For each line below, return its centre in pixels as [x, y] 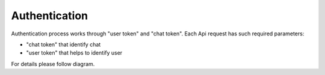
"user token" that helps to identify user [74, 53]
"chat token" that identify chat [63, 44]
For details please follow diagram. [53, 64]
